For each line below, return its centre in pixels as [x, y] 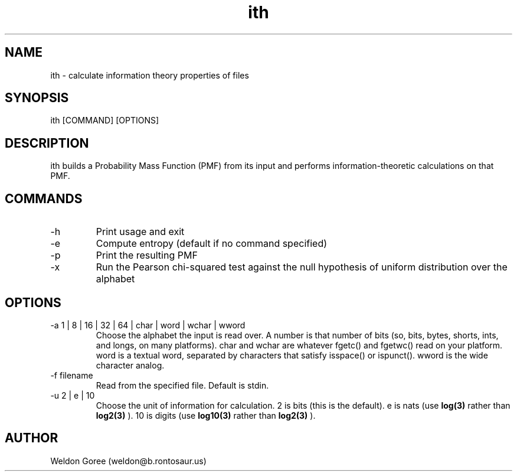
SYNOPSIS [37, 98]
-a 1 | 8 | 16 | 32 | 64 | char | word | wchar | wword [148, 325]
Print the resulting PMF [147, 255]
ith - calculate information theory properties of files [150, 75]
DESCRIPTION [47, 143]
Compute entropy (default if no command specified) [212, 244]
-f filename [72, 375]
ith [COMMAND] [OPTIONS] [105, 120]
